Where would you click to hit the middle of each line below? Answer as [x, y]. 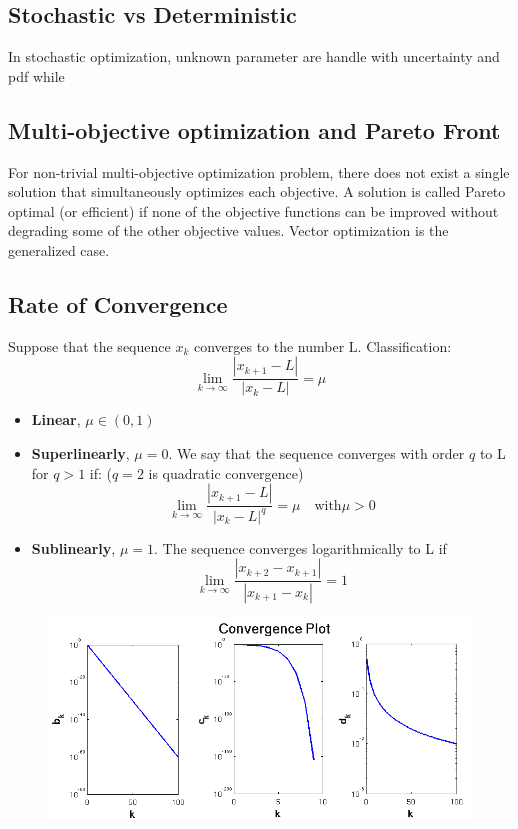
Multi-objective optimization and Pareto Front [254, 129]
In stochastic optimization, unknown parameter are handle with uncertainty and [254, 56]
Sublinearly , [73, 547]
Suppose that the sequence [89, 345]
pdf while [36, 75]
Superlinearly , [80, 452]
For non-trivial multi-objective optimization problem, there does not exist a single [259, 171]
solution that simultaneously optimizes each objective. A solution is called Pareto [257, 191]
